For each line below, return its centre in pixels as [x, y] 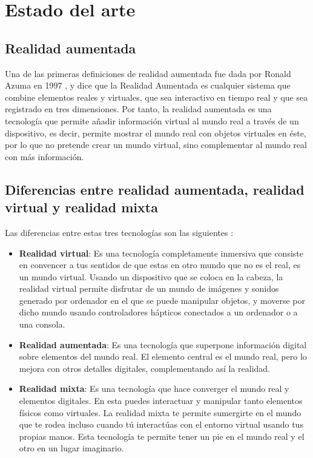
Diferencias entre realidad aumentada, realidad [155, 189]
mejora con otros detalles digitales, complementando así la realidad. [144, 368]
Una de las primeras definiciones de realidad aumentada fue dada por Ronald [148, 73]
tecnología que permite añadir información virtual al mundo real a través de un [152, 120]
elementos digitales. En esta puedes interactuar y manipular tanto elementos [161, 401]
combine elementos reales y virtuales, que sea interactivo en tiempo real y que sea [156, 97]
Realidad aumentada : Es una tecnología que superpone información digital [163, 344]
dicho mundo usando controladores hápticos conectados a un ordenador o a [158, 312]
